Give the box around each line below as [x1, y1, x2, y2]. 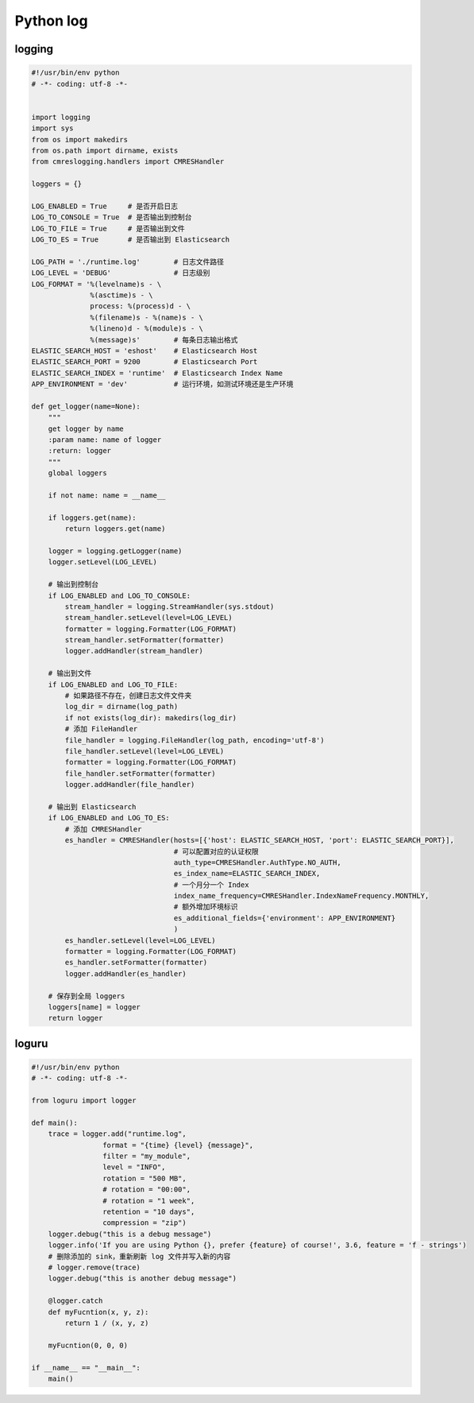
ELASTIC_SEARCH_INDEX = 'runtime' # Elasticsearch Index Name [31, 368, 283, 378]
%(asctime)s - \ [90, 290, 154, 300]
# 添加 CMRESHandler [64, 824, 142, 834]
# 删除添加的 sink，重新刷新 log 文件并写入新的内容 [48, 1252, 231, 1261]
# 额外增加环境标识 [173, 902, 238, 912]
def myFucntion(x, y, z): [48, 1308, 149, 1316]
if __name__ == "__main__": [31, 1363, 141, 1372]
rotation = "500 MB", [102, 1173, 187, 1183]
